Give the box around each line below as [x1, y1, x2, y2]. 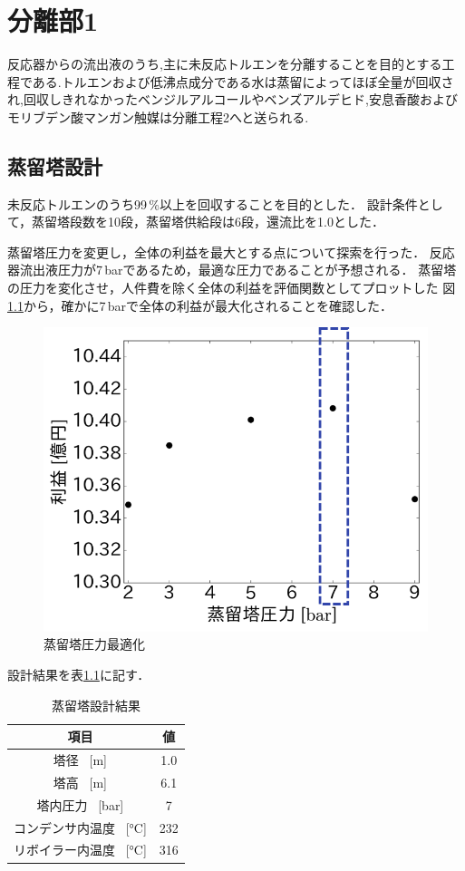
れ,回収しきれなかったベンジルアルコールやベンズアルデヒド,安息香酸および [7, 90, 458, 109]
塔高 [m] [53, 772, 107, 791]
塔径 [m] [53, 750, 107, 769]
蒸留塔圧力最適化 [44, 634, 145, 653]
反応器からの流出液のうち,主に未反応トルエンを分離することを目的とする [7, 54, 442, 73]
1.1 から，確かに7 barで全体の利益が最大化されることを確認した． [7, 295, 393, 315]
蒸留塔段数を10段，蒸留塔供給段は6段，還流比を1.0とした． [32, 212, 384, 231]
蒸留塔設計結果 [51, 695, 140, 714]
